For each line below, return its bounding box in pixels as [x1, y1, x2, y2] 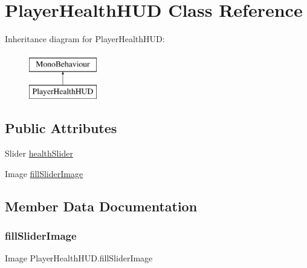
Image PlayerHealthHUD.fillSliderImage [5, 252, 153, 264]
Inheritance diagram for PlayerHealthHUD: [5, 33, 165, 45]
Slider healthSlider [5, 147, 73, 160]
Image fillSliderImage [5, 167, 83, 179]
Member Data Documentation [5, 196, 198, 215]
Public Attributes [5, 119, 117, 137]
